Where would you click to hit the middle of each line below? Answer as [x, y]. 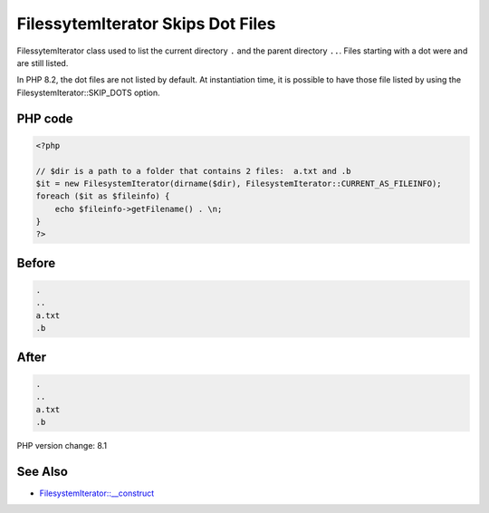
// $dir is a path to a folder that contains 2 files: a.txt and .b [193, 171]
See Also [42, 471]
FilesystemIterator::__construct [97, 493]
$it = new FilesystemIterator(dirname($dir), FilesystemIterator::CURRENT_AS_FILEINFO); [239, 183]
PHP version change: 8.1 [62, 445]
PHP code [45, 118]
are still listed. [43, 63]
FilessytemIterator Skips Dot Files [146, 24]
